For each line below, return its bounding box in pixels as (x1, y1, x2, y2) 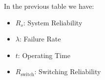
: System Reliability (23, 17, 83, 27)
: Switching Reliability (34, 66, 101, 77)
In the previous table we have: (4, 1, 94, 11)
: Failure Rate (19, 34, 61, 44)
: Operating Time (18, 50, 70, 60)
